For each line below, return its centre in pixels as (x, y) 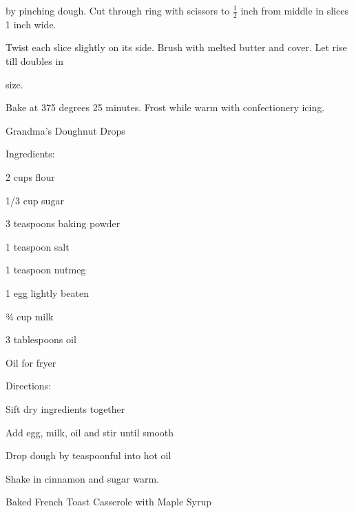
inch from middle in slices (294, 10)
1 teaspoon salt (38, 246)
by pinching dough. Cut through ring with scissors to (118, 10)
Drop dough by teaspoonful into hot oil (88, 455)
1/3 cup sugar (35, 200)
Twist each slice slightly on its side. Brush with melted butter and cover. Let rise (176, 47)
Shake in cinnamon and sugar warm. (83, 478)
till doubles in (35, 61)
